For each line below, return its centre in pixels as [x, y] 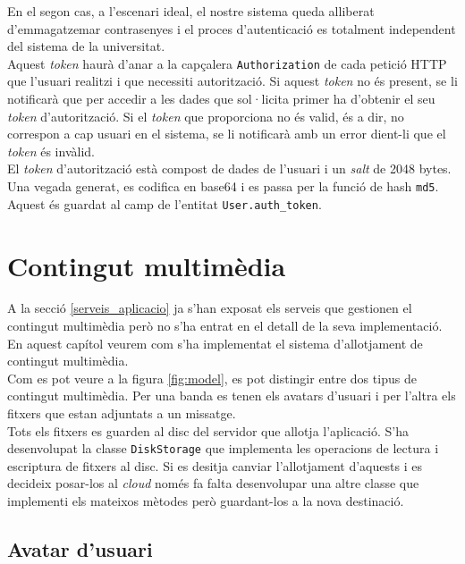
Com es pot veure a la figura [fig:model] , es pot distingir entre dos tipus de [212, 378]
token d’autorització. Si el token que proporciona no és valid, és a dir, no [206, 116]
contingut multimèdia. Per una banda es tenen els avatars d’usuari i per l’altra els [232, 396]
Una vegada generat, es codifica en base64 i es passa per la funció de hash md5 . [223, 186]
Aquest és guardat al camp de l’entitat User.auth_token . [165, 203]
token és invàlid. [51, 151]
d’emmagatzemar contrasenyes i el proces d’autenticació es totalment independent [232, 28]
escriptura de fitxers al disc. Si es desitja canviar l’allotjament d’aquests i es [215, 465]
